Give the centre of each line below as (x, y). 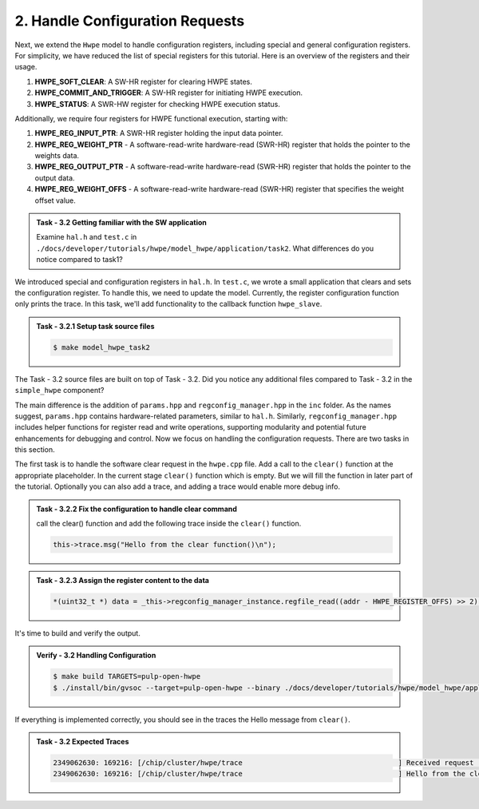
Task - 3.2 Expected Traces (83, 742)
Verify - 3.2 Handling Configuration (96, 656)
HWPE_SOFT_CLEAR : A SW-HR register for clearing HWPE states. (144, 81)
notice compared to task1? (79, 260)
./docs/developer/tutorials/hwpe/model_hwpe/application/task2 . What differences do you (205, 248)
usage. (26, 67)
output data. (55, 178)
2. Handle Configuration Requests (130, 21)
